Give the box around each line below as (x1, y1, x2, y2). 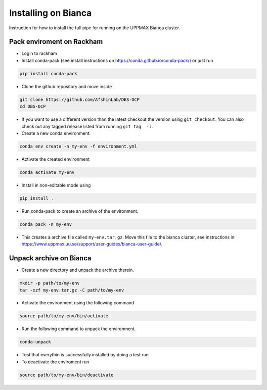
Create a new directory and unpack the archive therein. (21, 267, 134, 273)
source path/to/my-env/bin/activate (19, 313, 109, 319)
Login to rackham (21, 50, 57, 56)
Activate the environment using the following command (21, 300, 134, 306)
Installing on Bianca (9, 7, 92, 18)
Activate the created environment (21, 156, 90, 162)
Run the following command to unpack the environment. (21, 326, 136, 332)
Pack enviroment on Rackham (9, 38, 103, 46)
